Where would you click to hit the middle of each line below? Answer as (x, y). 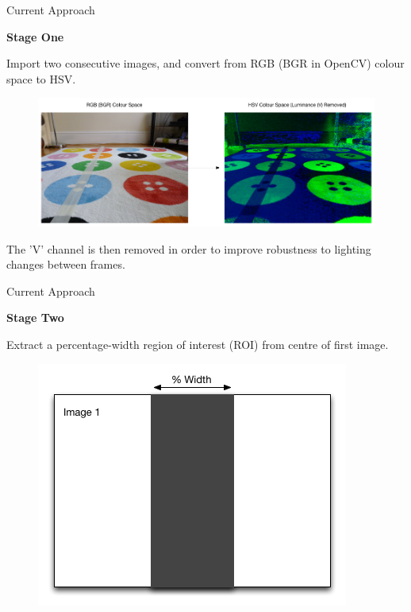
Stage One (35, 36)
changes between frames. (66, 264)
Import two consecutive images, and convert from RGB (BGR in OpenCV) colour (205, 63)
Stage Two (35, 318)
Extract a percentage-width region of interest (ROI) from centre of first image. (198, 344)
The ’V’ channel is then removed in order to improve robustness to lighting (189, 248)
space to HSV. (41, 78)
